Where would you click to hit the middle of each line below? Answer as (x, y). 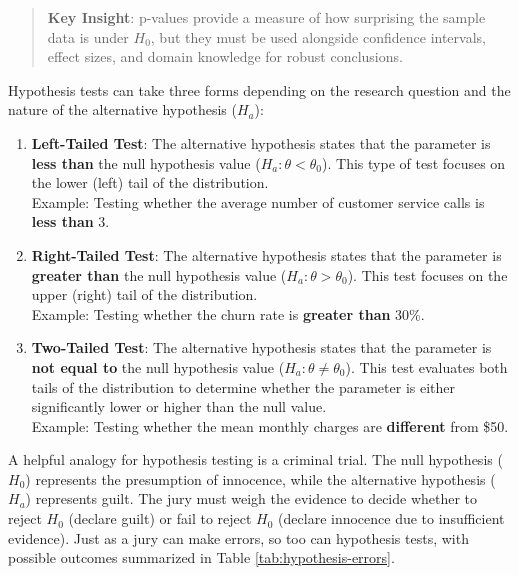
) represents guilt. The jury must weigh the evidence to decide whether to (251, 498)
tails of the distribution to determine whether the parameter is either (243, 386)
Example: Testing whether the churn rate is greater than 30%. (228, 313)
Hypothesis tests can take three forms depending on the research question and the (259, 89)
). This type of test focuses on (414, 162)
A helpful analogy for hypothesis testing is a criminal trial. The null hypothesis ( (255, 459)
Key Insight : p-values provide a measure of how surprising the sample (266, 17)
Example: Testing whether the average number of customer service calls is (258, 201)
